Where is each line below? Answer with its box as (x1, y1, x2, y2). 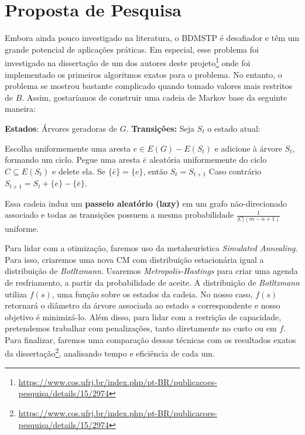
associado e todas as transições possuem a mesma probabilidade (5, 208, 234, 221)
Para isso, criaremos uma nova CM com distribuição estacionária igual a (5, 253, 264, 265)
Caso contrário (208, 165, 262, 177)
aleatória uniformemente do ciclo (149, 153, 267, 166)
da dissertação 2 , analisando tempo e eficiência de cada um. (5, 345, 215, 359)
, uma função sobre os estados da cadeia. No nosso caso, (52, 287, 253, 300)
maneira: (5, 102, 36, 115)
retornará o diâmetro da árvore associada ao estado (5, 299, 189, 311)
